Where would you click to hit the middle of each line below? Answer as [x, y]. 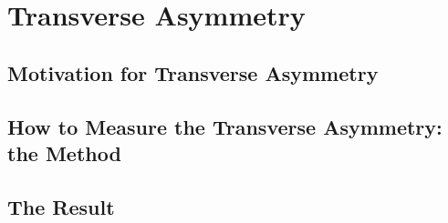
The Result [61, 206]
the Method [64, 152]
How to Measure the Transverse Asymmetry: [225, 126]
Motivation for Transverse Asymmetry [193, 72]
